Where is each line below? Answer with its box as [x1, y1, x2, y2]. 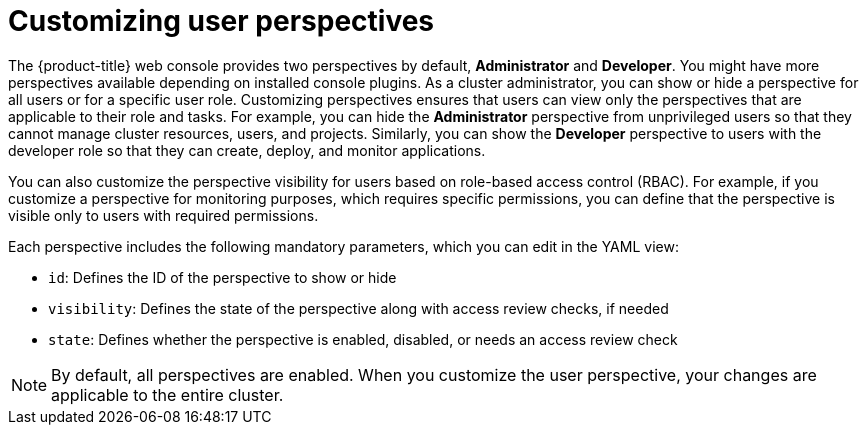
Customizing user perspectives [8, 4, 435, 38]
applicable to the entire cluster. [51, 384, 284, 405]
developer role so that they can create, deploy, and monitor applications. [8, 141, 486, 159]
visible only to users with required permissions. [8, 206, 319, 224]
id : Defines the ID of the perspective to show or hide [48, 268, 397, 286]
